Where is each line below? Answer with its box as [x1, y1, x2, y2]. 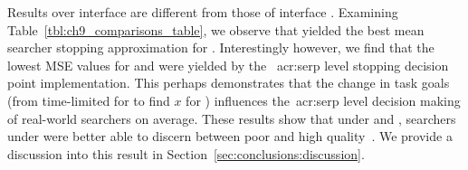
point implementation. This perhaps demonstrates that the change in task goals [7, 73, 450, 92]
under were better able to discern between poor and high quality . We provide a [7, 127, 453, 146]
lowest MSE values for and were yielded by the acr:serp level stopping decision [7, 55, 449, 74]
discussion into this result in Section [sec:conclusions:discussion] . [7, 144, 365, 163]
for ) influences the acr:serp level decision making [186, 90, 461, 109]
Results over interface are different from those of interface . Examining [7, 3, 398, 21]
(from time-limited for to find [7, 90, 170, 109]
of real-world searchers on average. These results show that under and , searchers [7, 109, 456, 127]
